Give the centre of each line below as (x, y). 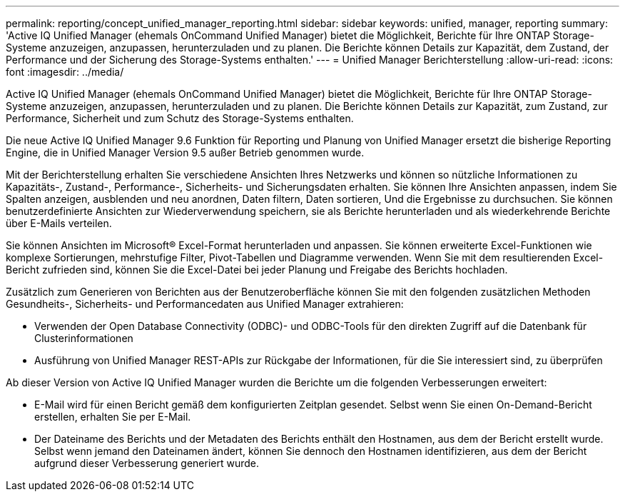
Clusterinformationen (84, 338)
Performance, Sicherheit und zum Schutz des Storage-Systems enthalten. (180, 118)
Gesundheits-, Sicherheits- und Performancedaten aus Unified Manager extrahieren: (205, 304)
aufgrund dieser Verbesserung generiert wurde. (147, 463)
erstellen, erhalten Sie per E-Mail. (113, 417)
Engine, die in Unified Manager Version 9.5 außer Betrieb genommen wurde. (185, 152)
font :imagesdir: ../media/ (65, 72)
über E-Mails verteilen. (59, 223)
